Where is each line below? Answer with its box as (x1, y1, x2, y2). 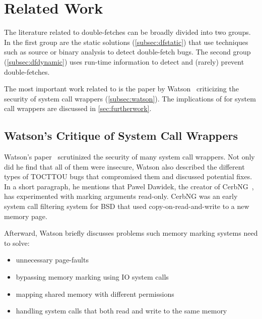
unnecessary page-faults (16, 254, 89, 265)
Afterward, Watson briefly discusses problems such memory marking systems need (4, 228, 258, 238)
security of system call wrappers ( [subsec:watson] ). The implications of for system (4, 93, 256, 103)
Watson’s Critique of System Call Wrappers (4, 128, 238, 143)
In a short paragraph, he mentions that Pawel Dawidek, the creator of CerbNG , (4, 181, 254, 191)
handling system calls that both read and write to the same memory (16, 305, 227, 316)
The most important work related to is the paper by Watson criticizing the (4, 83, 239, 94)
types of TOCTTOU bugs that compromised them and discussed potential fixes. (4, 171, 252, 182)
